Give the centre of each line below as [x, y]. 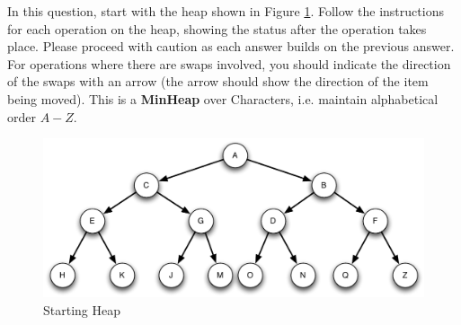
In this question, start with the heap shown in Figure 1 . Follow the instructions [226, 11]
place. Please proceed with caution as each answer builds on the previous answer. [231, 46]
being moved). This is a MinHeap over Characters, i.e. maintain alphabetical [223, 98]
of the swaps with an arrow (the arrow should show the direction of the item [218, 81]
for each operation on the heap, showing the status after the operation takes [217, 28]
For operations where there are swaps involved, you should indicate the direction [229, 63]
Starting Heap [82, 309]
